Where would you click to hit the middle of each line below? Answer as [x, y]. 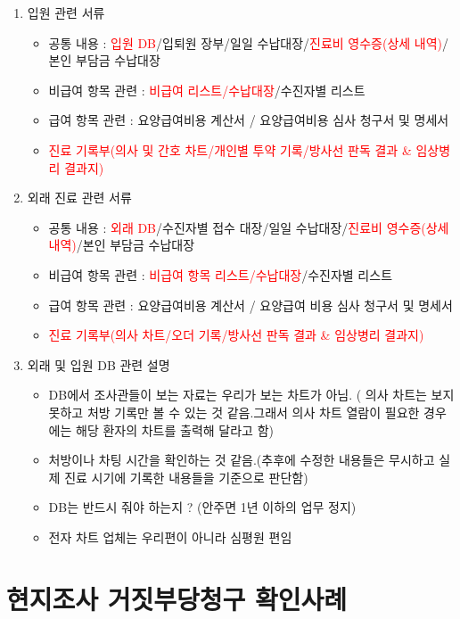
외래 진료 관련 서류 [79, 198]
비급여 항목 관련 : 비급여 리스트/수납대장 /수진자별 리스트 [207, 90]
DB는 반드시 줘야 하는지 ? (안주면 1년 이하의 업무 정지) [202, 507]
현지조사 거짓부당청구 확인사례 [177, 598]
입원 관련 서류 [66, 12]
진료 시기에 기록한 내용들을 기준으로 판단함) [186, 477]
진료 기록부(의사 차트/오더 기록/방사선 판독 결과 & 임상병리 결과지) [236, 335]
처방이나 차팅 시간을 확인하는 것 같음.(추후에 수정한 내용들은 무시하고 [242, 460]
